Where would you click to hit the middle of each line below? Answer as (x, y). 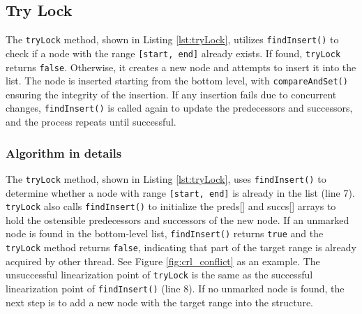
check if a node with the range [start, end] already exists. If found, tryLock (173, 53)
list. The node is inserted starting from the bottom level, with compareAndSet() (177, 81)
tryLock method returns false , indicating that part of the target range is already (181, 247)
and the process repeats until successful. (91, 122)
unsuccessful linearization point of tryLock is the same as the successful (159, 275)
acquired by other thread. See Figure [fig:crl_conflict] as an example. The (163, 261)
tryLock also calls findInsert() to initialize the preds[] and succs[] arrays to (171, 206)
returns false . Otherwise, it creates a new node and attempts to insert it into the (181, 67)
